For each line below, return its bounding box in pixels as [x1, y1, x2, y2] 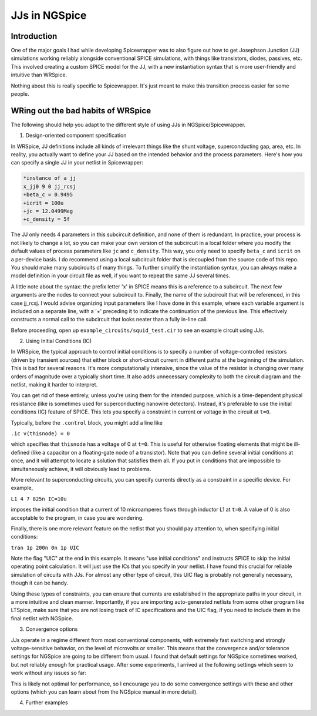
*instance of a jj [23, 175, 76, 181]
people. [11, 90, 29, 98]
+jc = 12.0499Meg [23, 208, 73, 214]
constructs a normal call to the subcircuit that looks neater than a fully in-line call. [11, 316, 208, 323]
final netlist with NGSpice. [11, 614, 73, 622]
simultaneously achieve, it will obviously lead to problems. [11, 465, 151, 472]
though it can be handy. [11, 579, 69, 587]
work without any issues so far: [11, 670, 87, 677]
